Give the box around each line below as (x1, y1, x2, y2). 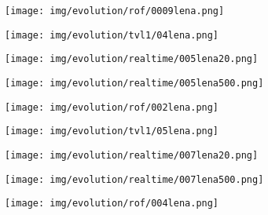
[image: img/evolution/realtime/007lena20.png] (5, 149, 259, 161)
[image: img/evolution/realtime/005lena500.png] (5, 77, 264, 89)
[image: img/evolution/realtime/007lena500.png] (5, 173, 264, 185)
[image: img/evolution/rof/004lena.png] (5, 198, 219, 210)
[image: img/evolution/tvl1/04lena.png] (5, 29, 219, 41)
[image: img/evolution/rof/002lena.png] (5, 101, 219, 113)
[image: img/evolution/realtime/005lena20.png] (5, 53, 259, 65)
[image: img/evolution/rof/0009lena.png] (5, 5, 225, 16)
